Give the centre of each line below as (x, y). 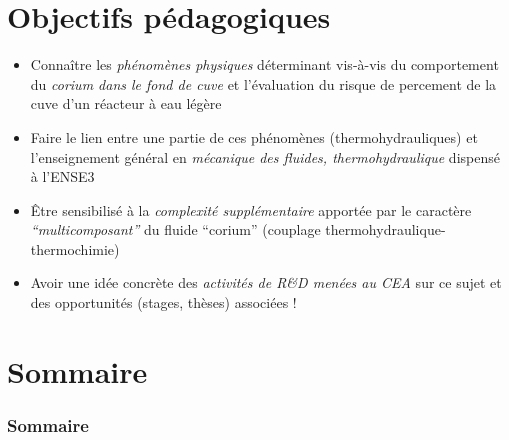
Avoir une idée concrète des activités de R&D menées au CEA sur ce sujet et (266, 282)
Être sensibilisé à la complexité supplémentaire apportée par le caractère (251, 209)
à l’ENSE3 (62, 176)
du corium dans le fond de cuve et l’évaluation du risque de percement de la (263, 83)
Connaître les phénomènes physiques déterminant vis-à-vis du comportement (264, 64)
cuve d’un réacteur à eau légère (126, 103)
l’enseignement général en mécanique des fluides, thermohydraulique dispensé (265, 156)
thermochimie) (75, 248)
